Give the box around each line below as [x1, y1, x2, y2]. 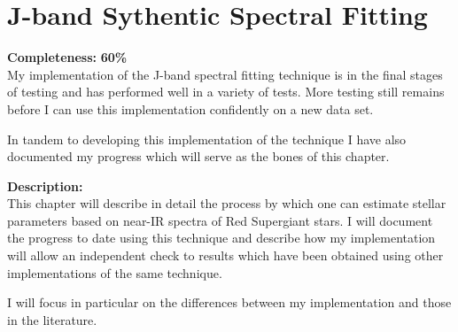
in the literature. [7, 310, 97, 328]
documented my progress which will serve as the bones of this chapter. [7, 147, 390, 166]
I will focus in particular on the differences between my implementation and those [7, 293, 452, 312]
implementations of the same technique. [7, 263, 222, 282]
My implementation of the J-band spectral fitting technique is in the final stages [7, 65, 443, 83]
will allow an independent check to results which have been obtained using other [7, 246, 444, 265]
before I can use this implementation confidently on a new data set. [7, 99, 374, 118]
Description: [7, 176, 83, 195]
